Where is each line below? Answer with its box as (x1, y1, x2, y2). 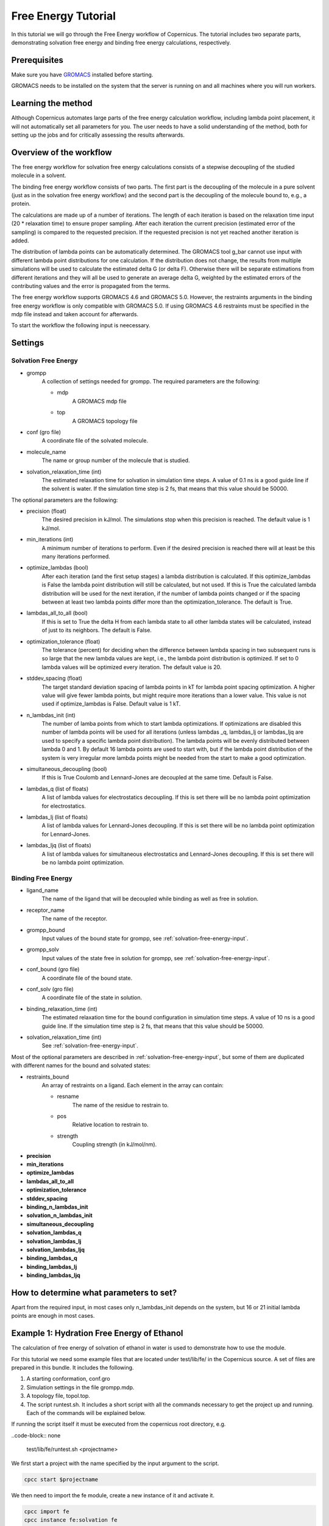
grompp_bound (26, 926, 65, 933)
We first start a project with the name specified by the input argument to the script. (11, 1459, 219, 1467)
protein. (11, 200, 31, 208)
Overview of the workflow (11, 147, 112, 157)
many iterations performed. (41, 553, 110, 560)
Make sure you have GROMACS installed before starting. (11, 71, 154, 78)
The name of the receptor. (41, 915, 108, 922)
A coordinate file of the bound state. (41, 974, 133, 982)
